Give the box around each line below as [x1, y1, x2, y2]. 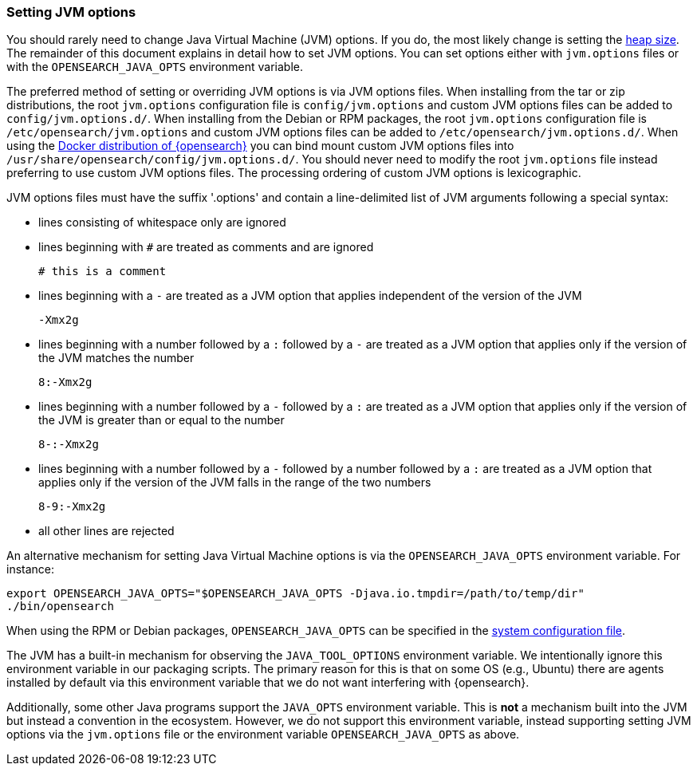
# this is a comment [38, 265, 167, 278]
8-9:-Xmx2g [38, 500, 106, 514]
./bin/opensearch [6, 600, 114, 613]
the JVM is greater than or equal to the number [38, 413, 285, 427]
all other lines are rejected [38, 524, 175, 538]
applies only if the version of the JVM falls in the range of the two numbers [38, 475, 431, 490]
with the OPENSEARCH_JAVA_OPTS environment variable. [6, 60, 304, 74]
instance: [6, 562, 55, 577]
